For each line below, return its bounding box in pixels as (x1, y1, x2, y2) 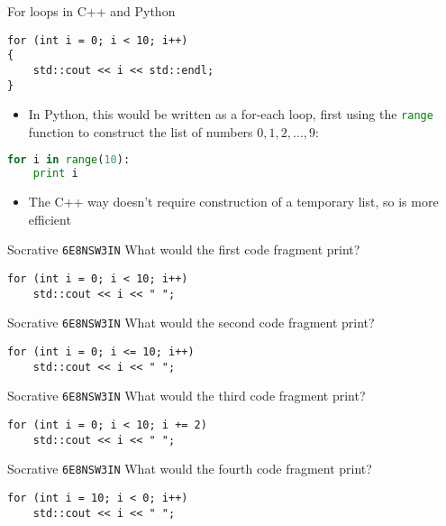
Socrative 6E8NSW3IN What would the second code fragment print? (7, 313, 375, 332)
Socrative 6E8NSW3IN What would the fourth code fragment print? (7, 459, 372, 478)
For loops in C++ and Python (7, 2, 176, 20)
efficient (28, 209, 71, 228)
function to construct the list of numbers (28, 122, 253, 141)
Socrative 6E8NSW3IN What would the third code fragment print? (7, 386, 366, 405)
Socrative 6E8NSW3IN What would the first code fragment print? (7, 240, 360, 259)
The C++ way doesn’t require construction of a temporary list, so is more (28, 192, 439, 211)
